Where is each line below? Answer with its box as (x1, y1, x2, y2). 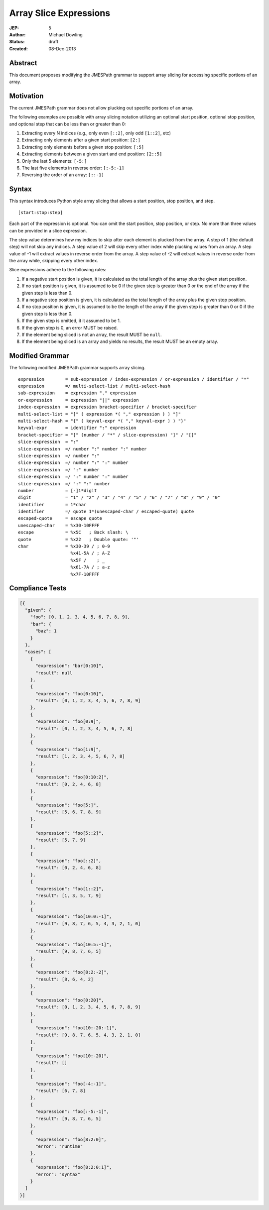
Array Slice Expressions (9, 7, 111, 18)
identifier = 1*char (18, 502, 87, 507)
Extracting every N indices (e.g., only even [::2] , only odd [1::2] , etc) (21, 130, 171, 136)
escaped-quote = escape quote (18, 516, 102, 521)
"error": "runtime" (35, 1144, 83, 1149)
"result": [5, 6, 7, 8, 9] (35, 809, 102, 815)
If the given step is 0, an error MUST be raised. (21, 325, 118, 330)
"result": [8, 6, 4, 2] (35, 976, 94, 982)
